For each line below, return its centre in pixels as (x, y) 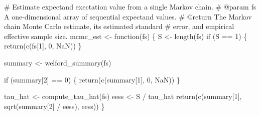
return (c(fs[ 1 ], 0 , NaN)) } (43, 46)
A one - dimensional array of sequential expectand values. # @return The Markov (128, 16)
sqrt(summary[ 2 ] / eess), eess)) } (54, 106)
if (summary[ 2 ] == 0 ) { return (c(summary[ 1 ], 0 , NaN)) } (92, 79)
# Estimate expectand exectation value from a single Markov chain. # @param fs (130, 6)
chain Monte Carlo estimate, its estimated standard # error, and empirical (119, 26)
